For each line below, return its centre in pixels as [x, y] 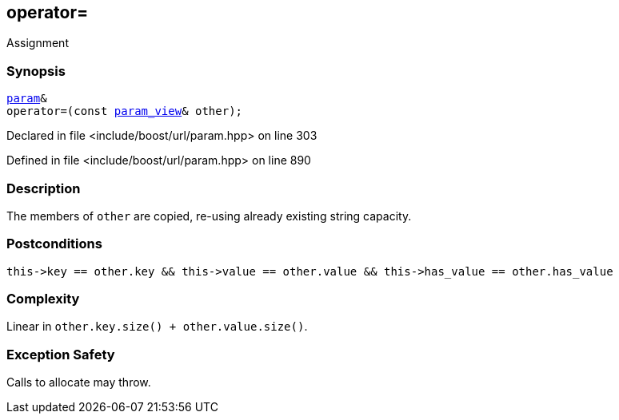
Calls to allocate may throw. [79, 382]
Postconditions [54, 244]
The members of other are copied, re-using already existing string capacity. [209, 216]
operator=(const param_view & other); [125, 111]
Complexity [43, 299]
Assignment [38, 43]
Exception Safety [61, 354]
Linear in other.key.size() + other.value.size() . [157, 327]
